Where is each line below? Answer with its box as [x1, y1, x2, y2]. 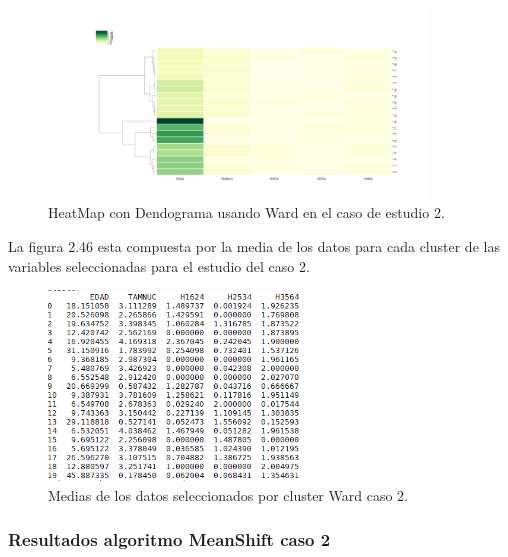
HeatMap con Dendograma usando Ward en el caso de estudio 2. [48, 202, 445, 223]
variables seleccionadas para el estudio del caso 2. [8, 255, 310, 276]
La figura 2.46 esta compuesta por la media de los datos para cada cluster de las [8, 235, 500, 256]
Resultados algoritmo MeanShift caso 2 [8, 527, 331, 552]
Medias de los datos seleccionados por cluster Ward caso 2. [48, 484, 408, 505]
